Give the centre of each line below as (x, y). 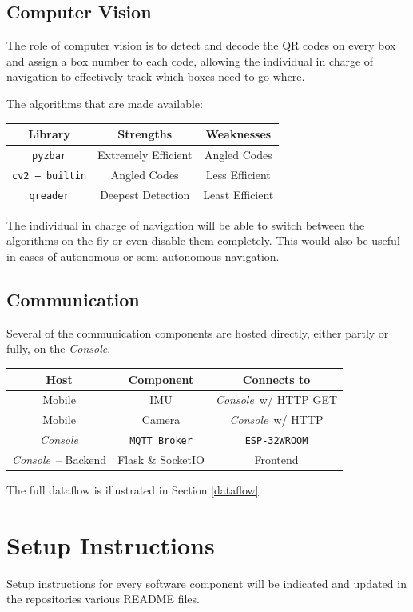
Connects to (276, 379)
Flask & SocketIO (161, 459)
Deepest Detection (145, 194)
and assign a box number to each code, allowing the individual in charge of (190, 60)
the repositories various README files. (103, 599)
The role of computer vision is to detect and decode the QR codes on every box (201, 45)
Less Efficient (238, 174)
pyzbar (50, 156)
